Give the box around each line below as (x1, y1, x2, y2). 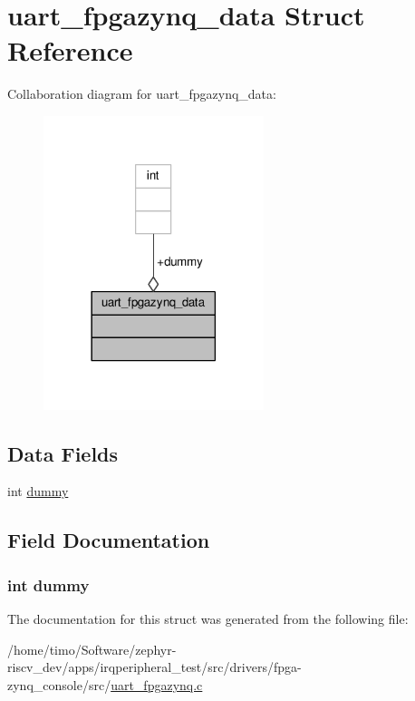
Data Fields (7, 439, 119, 467)
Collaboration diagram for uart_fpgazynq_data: (7, 84, 276, 103)
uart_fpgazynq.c (111, 675, 203, 694)
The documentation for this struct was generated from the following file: (7, 609, 409, 628)
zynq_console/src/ (7, 675, 111, 694)
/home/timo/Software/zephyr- (7, 639, 177, 658)
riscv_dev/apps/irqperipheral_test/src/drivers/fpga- (7, 657, 302, 677)
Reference (7, 32, 133, 69)
